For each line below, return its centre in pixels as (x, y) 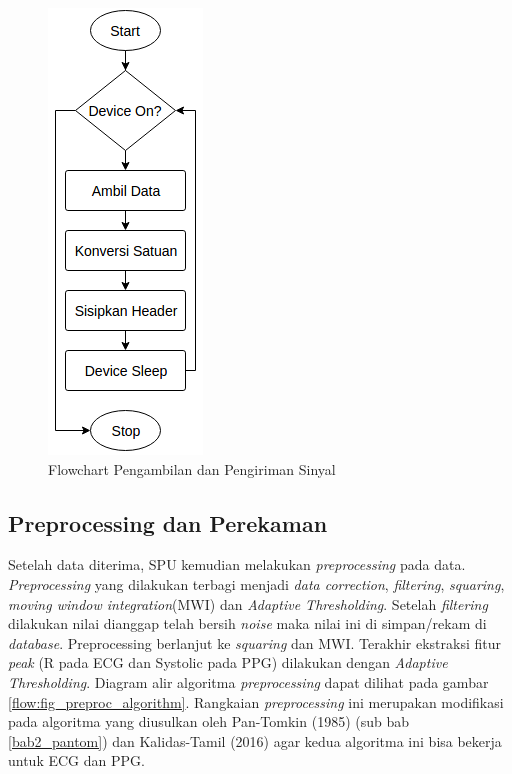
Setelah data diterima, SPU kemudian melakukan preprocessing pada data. (237, 564)
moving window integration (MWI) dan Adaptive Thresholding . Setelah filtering (248, 603)
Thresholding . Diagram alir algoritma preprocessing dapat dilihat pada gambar (248, 681)
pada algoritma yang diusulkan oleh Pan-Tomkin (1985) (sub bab (209, 721)
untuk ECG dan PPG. (76, 760)
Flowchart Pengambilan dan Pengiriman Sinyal (192, 468)
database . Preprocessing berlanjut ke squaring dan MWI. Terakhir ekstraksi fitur (255, 642)
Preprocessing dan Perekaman (168, 522)
